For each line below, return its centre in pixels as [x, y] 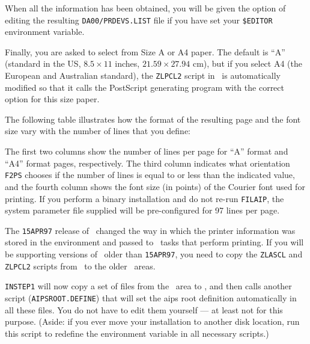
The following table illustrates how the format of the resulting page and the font [153, 119]
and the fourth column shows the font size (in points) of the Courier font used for [155, 186]
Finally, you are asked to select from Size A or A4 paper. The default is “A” [145, 51]
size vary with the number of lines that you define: [98, 131]
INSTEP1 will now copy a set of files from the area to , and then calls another [148, 286]
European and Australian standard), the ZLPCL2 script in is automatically [143, 75]
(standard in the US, [43, 63]
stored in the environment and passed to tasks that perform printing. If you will [154, 242]
